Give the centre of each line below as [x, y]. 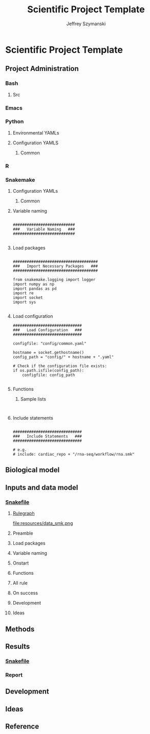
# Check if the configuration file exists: [60, 366]
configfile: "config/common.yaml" [49, 344]
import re [23, 293]
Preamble [23, 533]
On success [25, 593]
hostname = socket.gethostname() [48, 353]
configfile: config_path [49, 375]
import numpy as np [34, 284]
